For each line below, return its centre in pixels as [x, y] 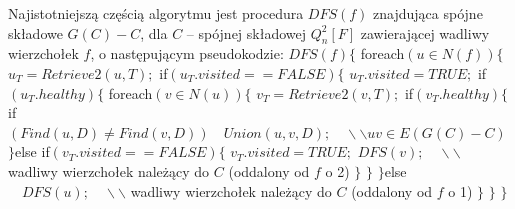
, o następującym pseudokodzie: [187, 53]
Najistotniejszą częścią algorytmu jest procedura [156, 13]
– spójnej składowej [246, 32]
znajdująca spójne [428, 13]
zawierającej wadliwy [425, 32]
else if [32, 151]
